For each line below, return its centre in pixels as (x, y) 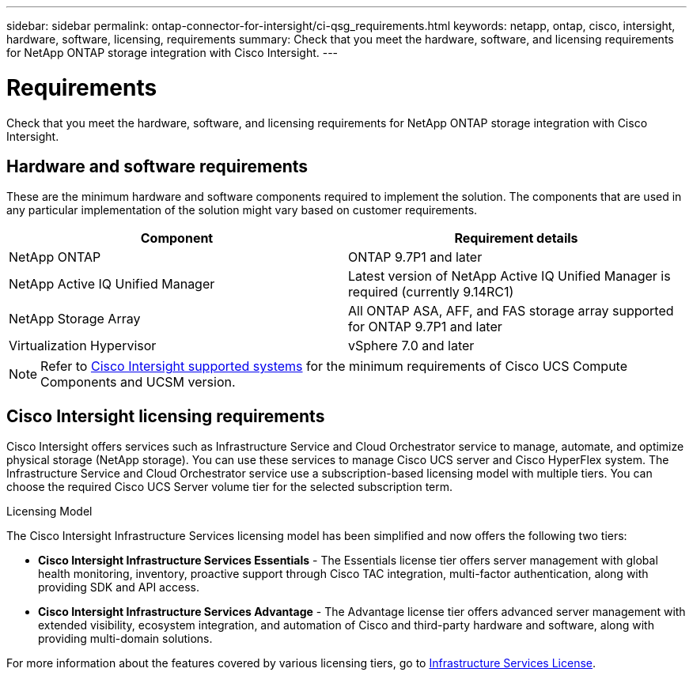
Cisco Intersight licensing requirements (166, 416)
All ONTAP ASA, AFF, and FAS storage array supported (511, 311)
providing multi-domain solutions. (125, 639)
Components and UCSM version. (138, 382)
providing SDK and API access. (119, 587)
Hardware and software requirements (157, 166)
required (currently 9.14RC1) (431, 292)
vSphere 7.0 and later (411, 346)
